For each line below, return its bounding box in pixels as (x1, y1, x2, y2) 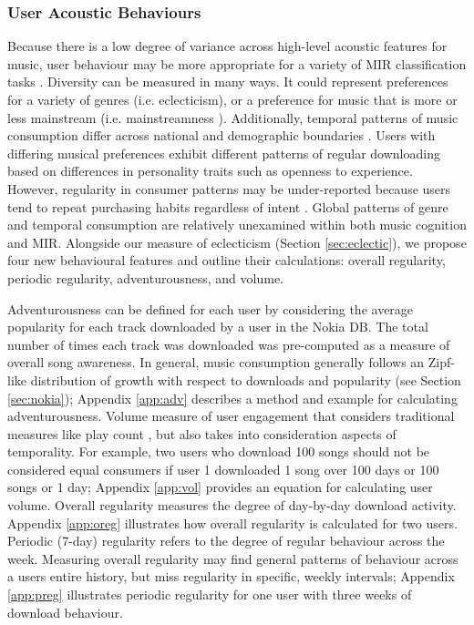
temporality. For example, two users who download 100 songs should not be (7, 442, 430, 461)
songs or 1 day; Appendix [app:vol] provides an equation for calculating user (7, 477, 433, 497)
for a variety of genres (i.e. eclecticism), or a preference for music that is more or (7, 90, 458, 108)
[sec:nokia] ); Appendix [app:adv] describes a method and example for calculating (7, 388, 458, 407)
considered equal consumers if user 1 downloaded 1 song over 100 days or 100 (7, 459, 439, 478)
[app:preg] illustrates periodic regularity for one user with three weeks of (7, 585, 412, 604)
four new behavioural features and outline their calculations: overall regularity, (7, 251, 446, 270)
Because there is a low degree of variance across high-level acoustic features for (7, 36, 448, 56)
